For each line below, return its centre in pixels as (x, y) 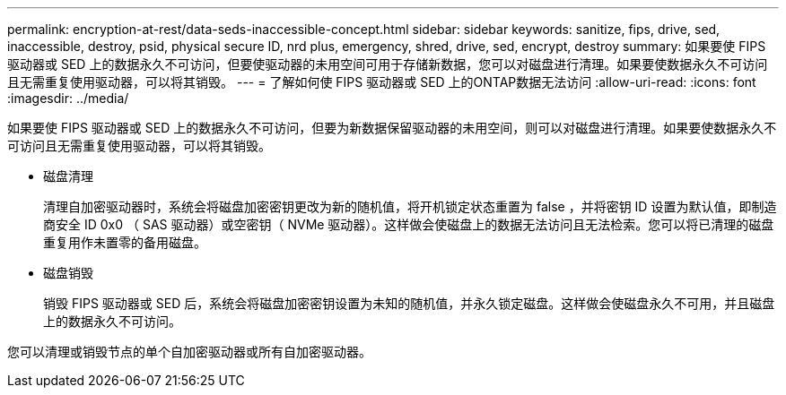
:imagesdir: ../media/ (68, 98)
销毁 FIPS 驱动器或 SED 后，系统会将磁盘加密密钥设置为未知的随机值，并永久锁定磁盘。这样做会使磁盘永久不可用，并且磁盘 (409, 303)
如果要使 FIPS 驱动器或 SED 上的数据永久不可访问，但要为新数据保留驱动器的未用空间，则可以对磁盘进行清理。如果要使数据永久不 (392, 128)
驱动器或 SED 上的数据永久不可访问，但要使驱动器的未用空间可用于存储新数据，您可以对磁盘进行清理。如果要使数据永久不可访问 (388, 64)
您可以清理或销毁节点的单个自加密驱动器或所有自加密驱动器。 (189, 352)
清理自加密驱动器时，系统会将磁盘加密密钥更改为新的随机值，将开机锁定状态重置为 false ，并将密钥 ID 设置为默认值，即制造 (410, 206)
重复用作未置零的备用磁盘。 (125, 242)
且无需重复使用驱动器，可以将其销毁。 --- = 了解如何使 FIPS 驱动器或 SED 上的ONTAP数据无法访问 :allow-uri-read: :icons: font (382, 82)
